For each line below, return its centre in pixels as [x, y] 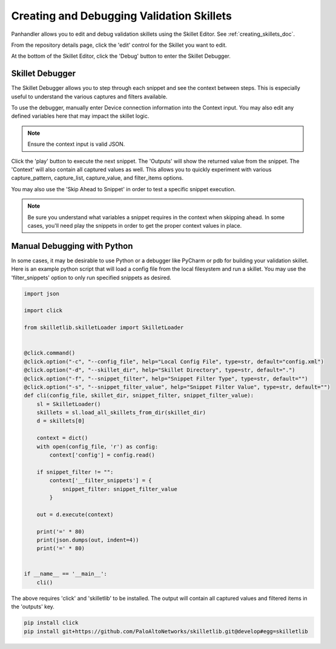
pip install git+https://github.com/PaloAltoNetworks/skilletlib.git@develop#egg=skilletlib [166, 631]
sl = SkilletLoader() [69, 404]
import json [42, 294]
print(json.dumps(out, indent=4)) [88, 540]
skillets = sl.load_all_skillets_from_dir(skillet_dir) [121, 413]
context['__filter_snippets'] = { [100, 481]
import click [43, 311]
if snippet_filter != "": [75, 472]
